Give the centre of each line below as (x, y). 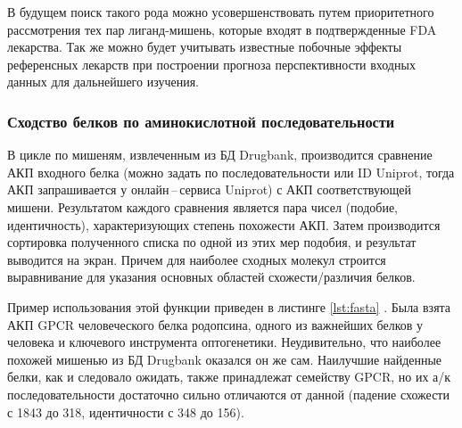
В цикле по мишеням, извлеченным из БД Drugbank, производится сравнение (220, 155)
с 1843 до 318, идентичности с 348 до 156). (126, 412)
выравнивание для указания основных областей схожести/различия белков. (211, 277)
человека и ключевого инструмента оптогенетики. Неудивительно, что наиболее (224, 342)
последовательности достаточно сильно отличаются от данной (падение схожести (228, 394)
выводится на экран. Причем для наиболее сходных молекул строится (197, 259)
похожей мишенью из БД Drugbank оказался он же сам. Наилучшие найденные (225, 359)
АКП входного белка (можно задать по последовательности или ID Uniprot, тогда (231, 172)
